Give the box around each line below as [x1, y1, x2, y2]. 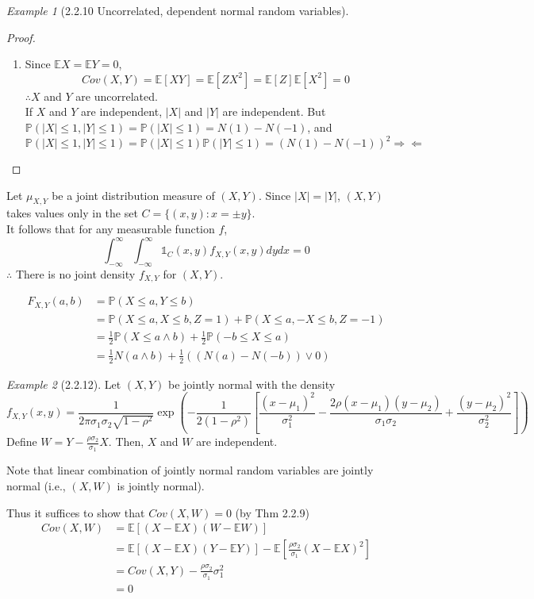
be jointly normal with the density [168, 375, 336, 392]
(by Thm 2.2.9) [235, 504, 309, 520]
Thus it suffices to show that [6, 504, 145, 520]
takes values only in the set [6, 205, 138, 221]
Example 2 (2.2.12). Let [6, 375, 121, 392]
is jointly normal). [117, 478, 205, 494]
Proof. [6, 29, 36, 45]
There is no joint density [15, 265, 136, 282]
